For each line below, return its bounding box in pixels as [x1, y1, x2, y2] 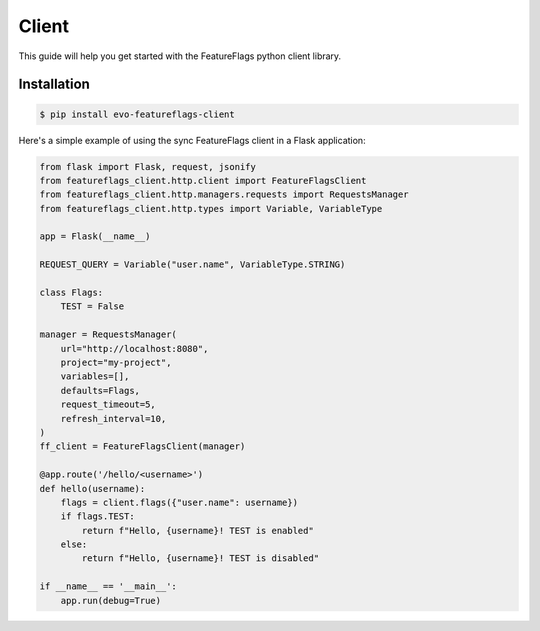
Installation [18, 76, 90, 93]
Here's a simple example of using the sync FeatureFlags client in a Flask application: [18, 134, 366, 146]
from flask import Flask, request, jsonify [39, 161, 257, 172]
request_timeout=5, [60, 399, 157, 410]
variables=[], [60, 371, 130, 382]
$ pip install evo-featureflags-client [39, 108, 235, 120]
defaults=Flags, [60, 385, 140, 396]
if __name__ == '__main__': [39, 581, 177, 592]
